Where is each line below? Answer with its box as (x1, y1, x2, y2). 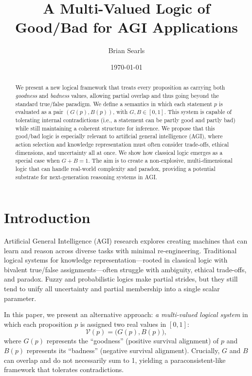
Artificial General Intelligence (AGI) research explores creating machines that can (4, 236, 248, 246)
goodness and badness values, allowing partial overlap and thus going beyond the (15, 91, 219, 99)
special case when (15, 156, 60, 165)
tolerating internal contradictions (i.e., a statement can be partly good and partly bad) (15, 115, 235, 124)
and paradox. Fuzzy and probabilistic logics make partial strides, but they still (4, 274, 238, 284)
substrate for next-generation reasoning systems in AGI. (15, 172, 158, 181)
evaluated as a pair (15, 108, 63, 116)
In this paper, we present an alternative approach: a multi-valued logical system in (4, 309, 248, 320)
